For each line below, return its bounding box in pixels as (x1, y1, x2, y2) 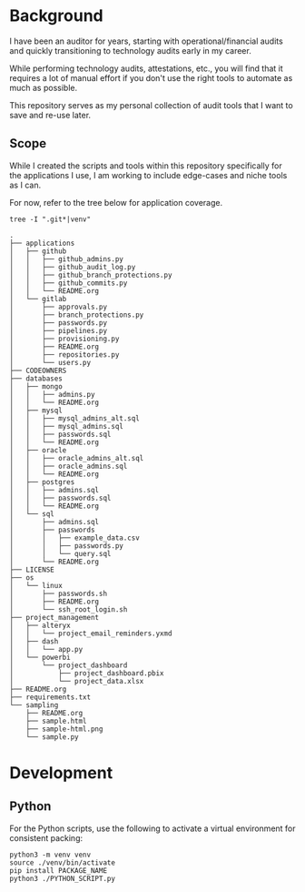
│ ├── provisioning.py (9, 334, 120, 343)
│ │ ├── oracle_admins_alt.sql (9, 453, 144, 462)
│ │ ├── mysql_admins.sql (9, 421, 124, 431)
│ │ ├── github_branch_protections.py (9, 270, 172, 279)
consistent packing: (9, 832, 84, 843)
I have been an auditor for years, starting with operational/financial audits (9, 35, 283, 46)
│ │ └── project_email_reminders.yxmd (9, 629, 172, 638)
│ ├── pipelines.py (9, 326, 107, 335)
